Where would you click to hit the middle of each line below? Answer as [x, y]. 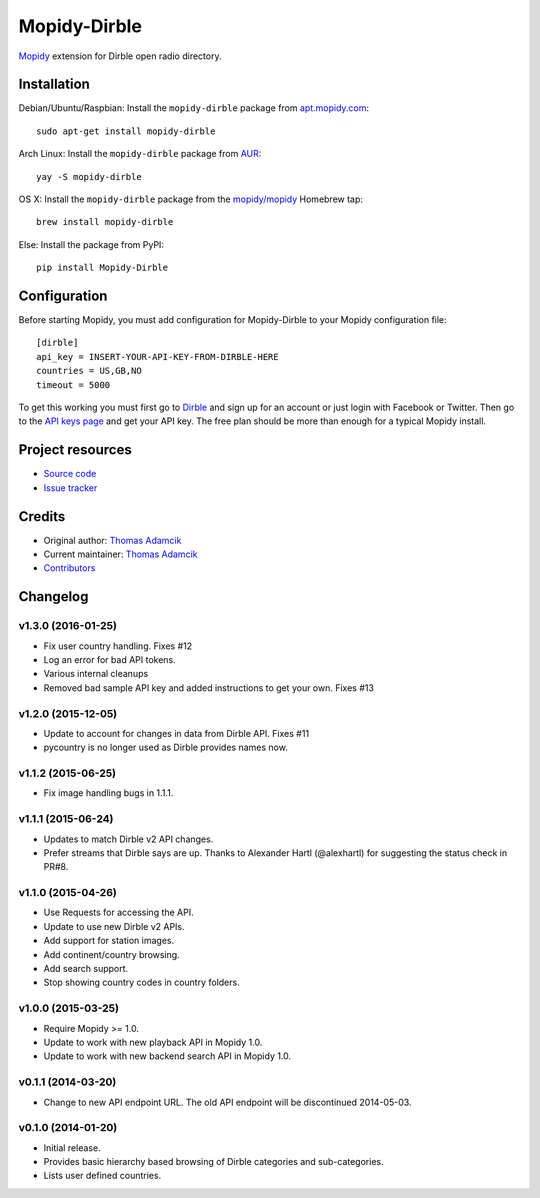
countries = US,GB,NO [89, 371]
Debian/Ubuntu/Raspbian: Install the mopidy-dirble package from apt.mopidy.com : [194, 108]
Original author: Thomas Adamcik [112, 540]
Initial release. [72, 1147]
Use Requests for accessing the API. [118, 912]
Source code [70, 474]
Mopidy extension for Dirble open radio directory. [120, 56]
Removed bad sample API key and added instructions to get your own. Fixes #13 [209, 687]
